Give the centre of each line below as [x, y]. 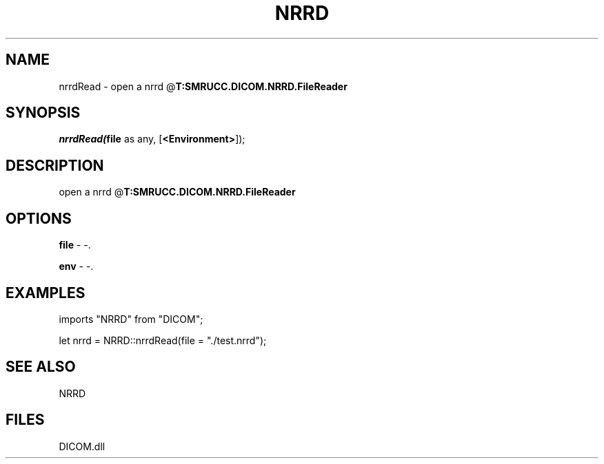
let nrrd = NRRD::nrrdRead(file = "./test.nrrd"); [163, 340]
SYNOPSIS [43, 113]
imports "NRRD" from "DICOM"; [131, 319]
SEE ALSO [41, 367]
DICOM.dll [82, 446]
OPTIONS [39, 218]
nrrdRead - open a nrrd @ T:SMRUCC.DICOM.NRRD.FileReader [203, 86]
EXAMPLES [46, 293]
